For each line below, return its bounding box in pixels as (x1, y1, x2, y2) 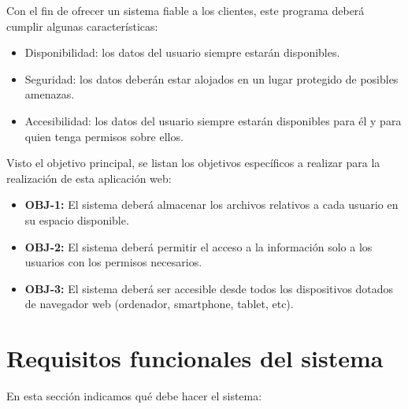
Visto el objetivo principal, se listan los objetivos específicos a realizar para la (6, 154, 380, 171)
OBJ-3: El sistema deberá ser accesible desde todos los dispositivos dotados (24, 280, 394, 296)
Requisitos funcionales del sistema (6, 342, 384, 374)
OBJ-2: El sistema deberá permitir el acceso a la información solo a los (24, 238, 373, 255)
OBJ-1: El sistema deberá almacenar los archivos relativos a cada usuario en (24, 196, 399, 213)
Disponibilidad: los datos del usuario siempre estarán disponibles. (24, 44, 340, 61)
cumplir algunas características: (6, 17, 158, 34)
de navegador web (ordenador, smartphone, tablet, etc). (24, 296, 294, 312)
